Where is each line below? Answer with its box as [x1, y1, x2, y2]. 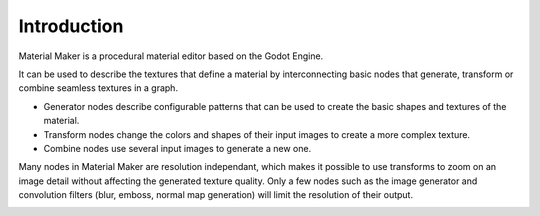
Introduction [18, 15, 124, 37]
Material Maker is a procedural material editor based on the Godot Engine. [18, 50, 324, 62]
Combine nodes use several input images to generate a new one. [43, 142, 312, 154]
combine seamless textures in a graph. [18, 82, 179, 94]
